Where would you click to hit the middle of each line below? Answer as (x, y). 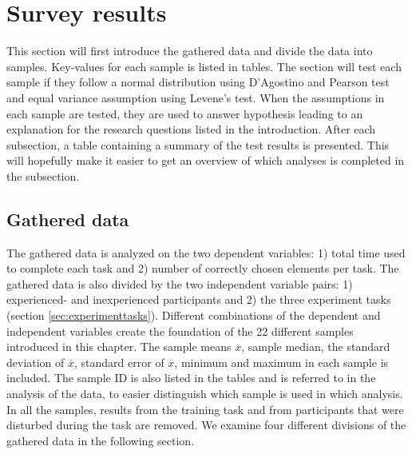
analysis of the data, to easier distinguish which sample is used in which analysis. (205, 394)
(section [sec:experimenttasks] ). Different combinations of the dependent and (194, 315)
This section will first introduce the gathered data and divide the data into (190, 51)
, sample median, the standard (316, 346)
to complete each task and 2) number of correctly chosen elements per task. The (203, 268)
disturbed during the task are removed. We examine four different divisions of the (206, 425)
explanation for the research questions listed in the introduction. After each (191, 129)
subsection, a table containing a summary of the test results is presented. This (198, 144)
